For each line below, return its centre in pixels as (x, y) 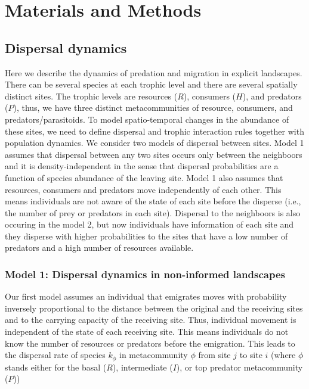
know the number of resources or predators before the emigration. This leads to (150, 343)
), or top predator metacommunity (240, 367)
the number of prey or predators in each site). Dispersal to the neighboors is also (153, 212)
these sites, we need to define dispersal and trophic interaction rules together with (154, 131)
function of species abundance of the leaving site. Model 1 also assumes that (144, 177)
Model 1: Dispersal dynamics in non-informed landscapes (145, 274)
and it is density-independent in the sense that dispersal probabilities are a (142, 166)
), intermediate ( (143, 367)
